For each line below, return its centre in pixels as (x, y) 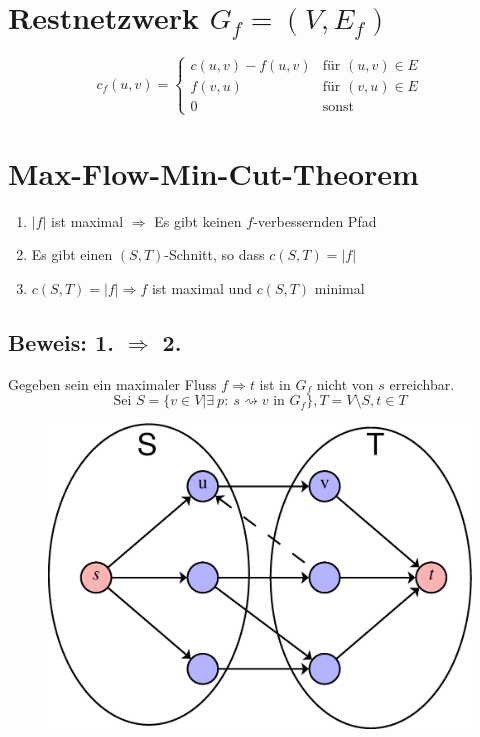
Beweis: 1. (61, 342)
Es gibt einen (72, 254)
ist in (275, 383)
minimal (339, 288)
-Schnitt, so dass (214, 254)
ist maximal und (201, 288)
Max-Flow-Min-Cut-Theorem (213, 172)
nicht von (345, 383)
